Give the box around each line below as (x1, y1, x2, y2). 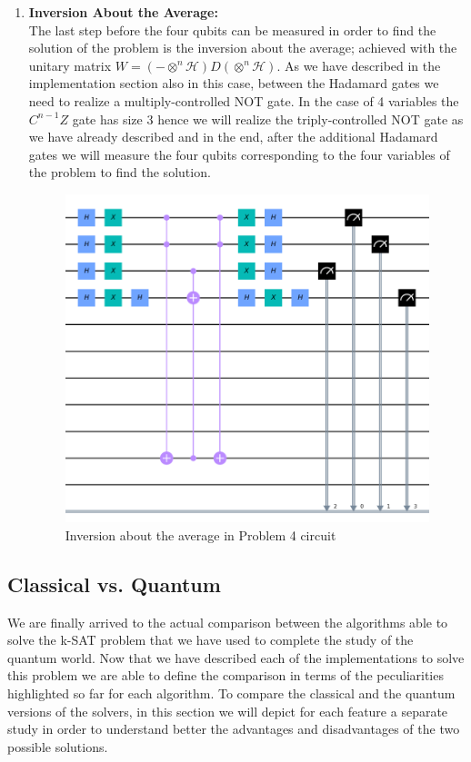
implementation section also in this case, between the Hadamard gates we (28, 74, 439, 93)
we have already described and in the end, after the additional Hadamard (28, 127, 438, 146)
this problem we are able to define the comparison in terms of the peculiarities (7, 666, 444, 685)
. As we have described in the (276, 55, 441, 74)
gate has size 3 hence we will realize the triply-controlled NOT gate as (72, 109, 464, 128)
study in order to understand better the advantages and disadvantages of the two (7, 719, 460, 738)
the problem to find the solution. (28, 163, 211, 182)
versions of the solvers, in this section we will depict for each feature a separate (7, 701, 448, 720)
